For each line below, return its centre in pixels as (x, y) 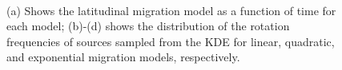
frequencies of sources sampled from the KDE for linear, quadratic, (171, 41)
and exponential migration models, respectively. (123, 57)
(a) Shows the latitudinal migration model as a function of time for (171, 10)
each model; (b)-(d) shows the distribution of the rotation (148, 26)
